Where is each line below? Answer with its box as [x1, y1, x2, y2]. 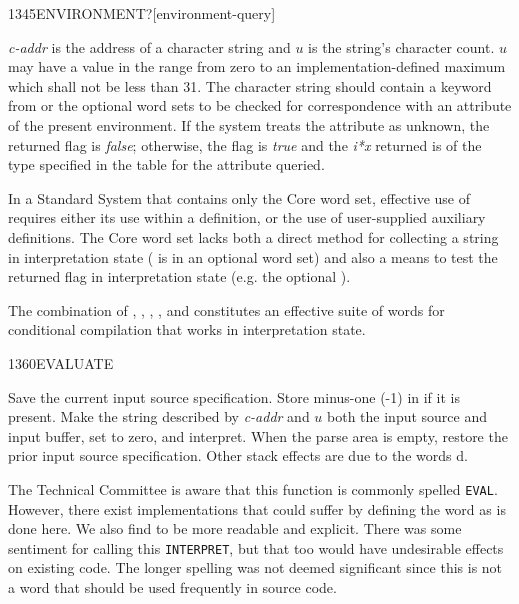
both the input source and [327, 406, 488, 427]
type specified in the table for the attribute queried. [8, 154, 325, 175]
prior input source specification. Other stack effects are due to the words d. [8, 445, 468, 466]
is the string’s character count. [308, 36, 495, 57]
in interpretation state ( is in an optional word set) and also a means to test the [8, 246, 498, 267]
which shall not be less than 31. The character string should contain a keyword [8, 75, 492, 96]
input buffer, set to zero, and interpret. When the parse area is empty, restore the [8, 425, 508, 446]
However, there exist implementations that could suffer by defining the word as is [8, 498, 506, 519]
